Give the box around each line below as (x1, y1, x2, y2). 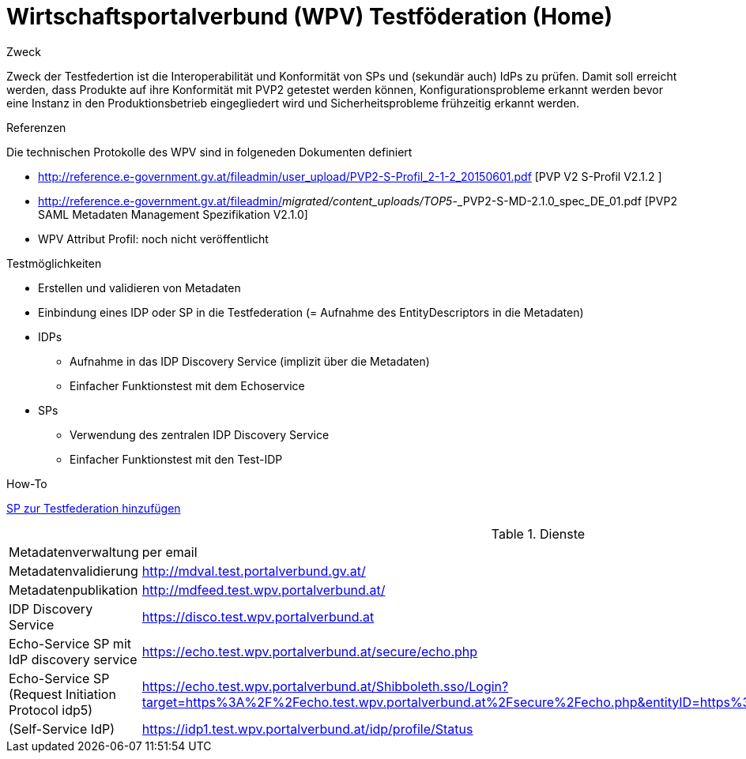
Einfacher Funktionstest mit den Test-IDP (70, 452, 283, 466)
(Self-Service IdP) (9, 720, 115, 737)
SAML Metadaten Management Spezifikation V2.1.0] (38, 207, 308, 221)
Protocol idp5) (9, 701, 93, 718)
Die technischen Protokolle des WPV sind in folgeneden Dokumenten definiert (6, 145, 413, 159)
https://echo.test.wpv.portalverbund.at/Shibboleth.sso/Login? (141, 678, 509, 694)
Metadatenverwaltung (9, 543, 139, 560)
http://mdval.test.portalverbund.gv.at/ (141, 562, 366, 579)
